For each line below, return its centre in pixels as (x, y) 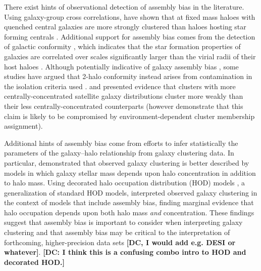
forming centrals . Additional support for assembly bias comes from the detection (130, 36)
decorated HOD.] (34, 262)
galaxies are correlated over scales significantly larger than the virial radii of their (130, 56)
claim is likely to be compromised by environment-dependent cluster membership (129, 116)
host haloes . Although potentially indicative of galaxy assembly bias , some (121, 66)
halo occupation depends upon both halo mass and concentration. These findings (129, 212)
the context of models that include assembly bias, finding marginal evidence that (129, 202)
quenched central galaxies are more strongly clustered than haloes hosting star (125, 27)
